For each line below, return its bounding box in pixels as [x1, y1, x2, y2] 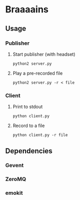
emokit [5, 189, 23, 196]
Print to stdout [12, 104, 43, 110]
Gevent [5, 162, 24, 169]
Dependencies [5, 147, 52, 155]
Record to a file [12, 122, 45, 129]
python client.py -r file [12, 133, 68, 138]
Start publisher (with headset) [12, 51, 75, 57]
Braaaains [5, 4, 49, 15]
